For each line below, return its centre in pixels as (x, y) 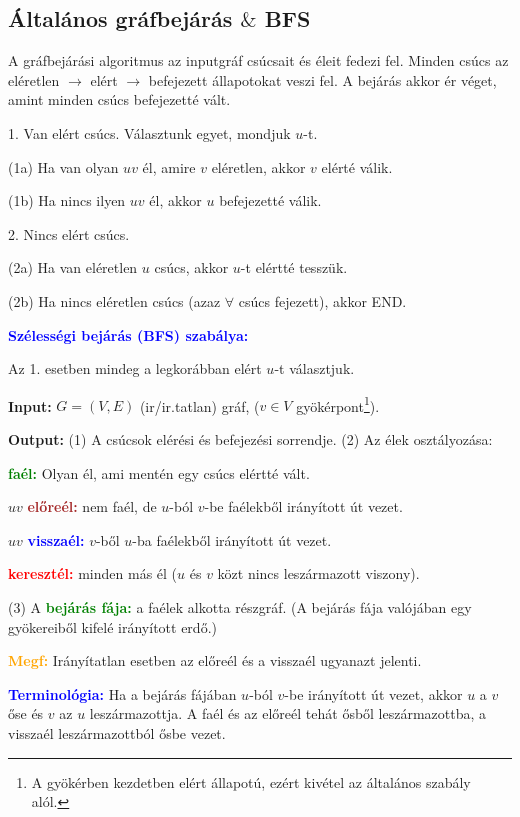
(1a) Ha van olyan (63, 166)
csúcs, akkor (191, 267)
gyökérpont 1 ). (338, 404)
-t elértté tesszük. (294, 267)
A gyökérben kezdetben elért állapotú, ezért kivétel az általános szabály (251, 781)
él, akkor (175, 200)
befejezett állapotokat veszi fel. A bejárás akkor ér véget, (322, 79)
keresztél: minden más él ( (93, 573)
